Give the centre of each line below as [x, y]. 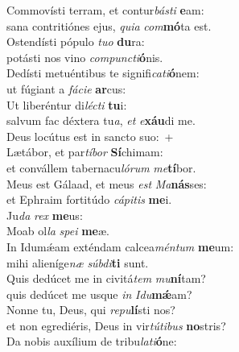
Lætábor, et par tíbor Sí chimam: [85, 152]
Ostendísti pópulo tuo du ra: [76, 41]
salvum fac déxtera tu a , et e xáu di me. [101, 120]
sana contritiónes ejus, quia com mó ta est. [109, 25]
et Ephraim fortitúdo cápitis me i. [89, 199]
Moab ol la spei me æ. [58, 231]
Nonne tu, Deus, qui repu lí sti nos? [91, 310]
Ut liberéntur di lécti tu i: [67, 104]
